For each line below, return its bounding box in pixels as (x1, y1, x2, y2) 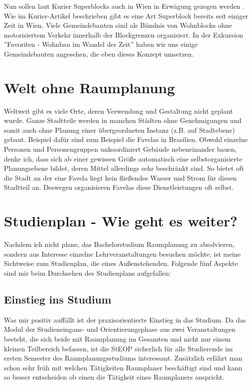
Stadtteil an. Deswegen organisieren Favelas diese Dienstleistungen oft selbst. (4, 182, 234, 192)
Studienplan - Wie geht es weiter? (4, 211, 238, 231)
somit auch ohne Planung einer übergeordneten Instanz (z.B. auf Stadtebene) (4, 124, 235, 135)
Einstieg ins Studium (4, 291, 112, 306)
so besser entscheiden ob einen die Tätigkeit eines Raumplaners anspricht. (4, 372, 225, 382)
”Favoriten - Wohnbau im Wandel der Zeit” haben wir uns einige (4, 39, 198, 49)
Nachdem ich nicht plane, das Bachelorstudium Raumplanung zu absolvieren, (4, 239, 235, 249)
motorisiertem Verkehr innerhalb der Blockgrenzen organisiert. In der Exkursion (4, 29, 243, 40)
